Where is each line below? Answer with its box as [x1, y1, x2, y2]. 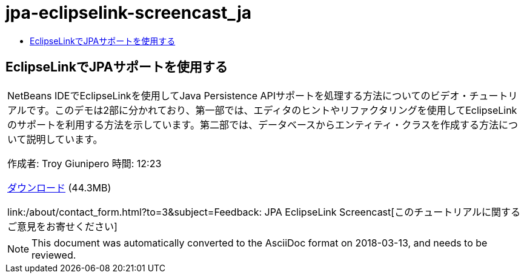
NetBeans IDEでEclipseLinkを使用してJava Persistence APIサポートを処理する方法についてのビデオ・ [7, 89, 469, 102]
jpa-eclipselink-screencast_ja [5, 2, 252, 23]
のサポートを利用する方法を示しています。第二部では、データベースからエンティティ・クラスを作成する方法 [7, 118, 499, 131]
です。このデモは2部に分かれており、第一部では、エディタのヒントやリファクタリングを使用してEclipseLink [26, 104, 517, 116]
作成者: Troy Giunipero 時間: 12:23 [7, 157, 162, 170]
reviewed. [32, 248, 76, 261]
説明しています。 [26, 133, 103, 145]
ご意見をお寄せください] [7, 220, 118, 233]
